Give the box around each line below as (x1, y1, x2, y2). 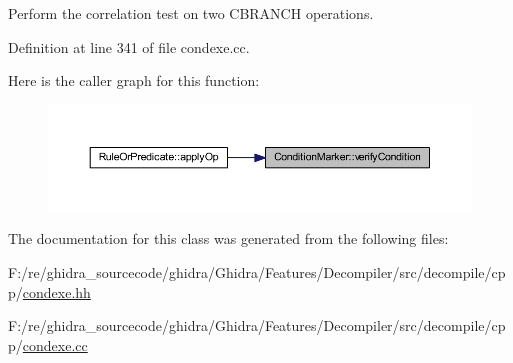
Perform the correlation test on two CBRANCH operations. (8, 3, 374, 23)
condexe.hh (22, 281, 91, 302)
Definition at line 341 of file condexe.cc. (8, 36, 250, 57)
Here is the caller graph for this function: (8, 70, 260, 91)
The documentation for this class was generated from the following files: (8, 228, 449, 249)
